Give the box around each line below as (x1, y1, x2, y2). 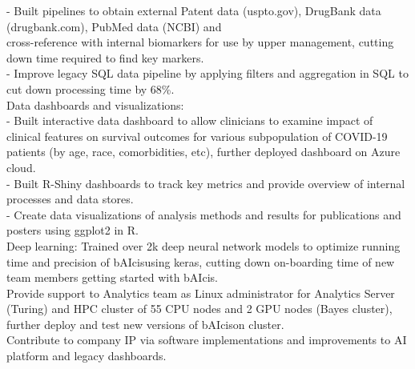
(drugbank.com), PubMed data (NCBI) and (6, 18, 222, 34)
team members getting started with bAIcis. (6, 269, 218, 286)
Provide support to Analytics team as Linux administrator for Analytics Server (6, 284, 395, 301)
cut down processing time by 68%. (6, 80, 175, 97)
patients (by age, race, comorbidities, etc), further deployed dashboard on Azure (6, 143, 401, 160)
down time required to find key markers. (6, 49, 204, 66)
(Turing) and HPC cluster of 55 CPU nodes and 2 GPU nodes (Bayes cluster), (6, 300, 393, 317)
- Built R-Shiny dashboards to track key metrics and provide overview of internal (6, 174, 405, 191)
